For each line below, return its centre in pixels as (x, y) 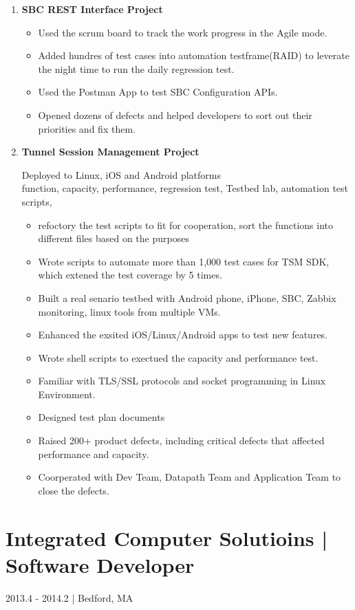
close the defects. (74, 490)
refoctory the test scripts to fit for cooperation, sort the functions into (186, 225)
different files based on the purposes (114, 238)
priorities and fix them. (87, 128)
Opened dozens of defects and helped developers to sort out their (175, 115)
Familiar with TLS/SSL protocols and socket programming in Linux (182, 381)
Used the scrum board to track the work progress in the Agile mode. (183, 32)
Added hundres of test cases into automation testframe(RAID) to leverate (194, 55)
